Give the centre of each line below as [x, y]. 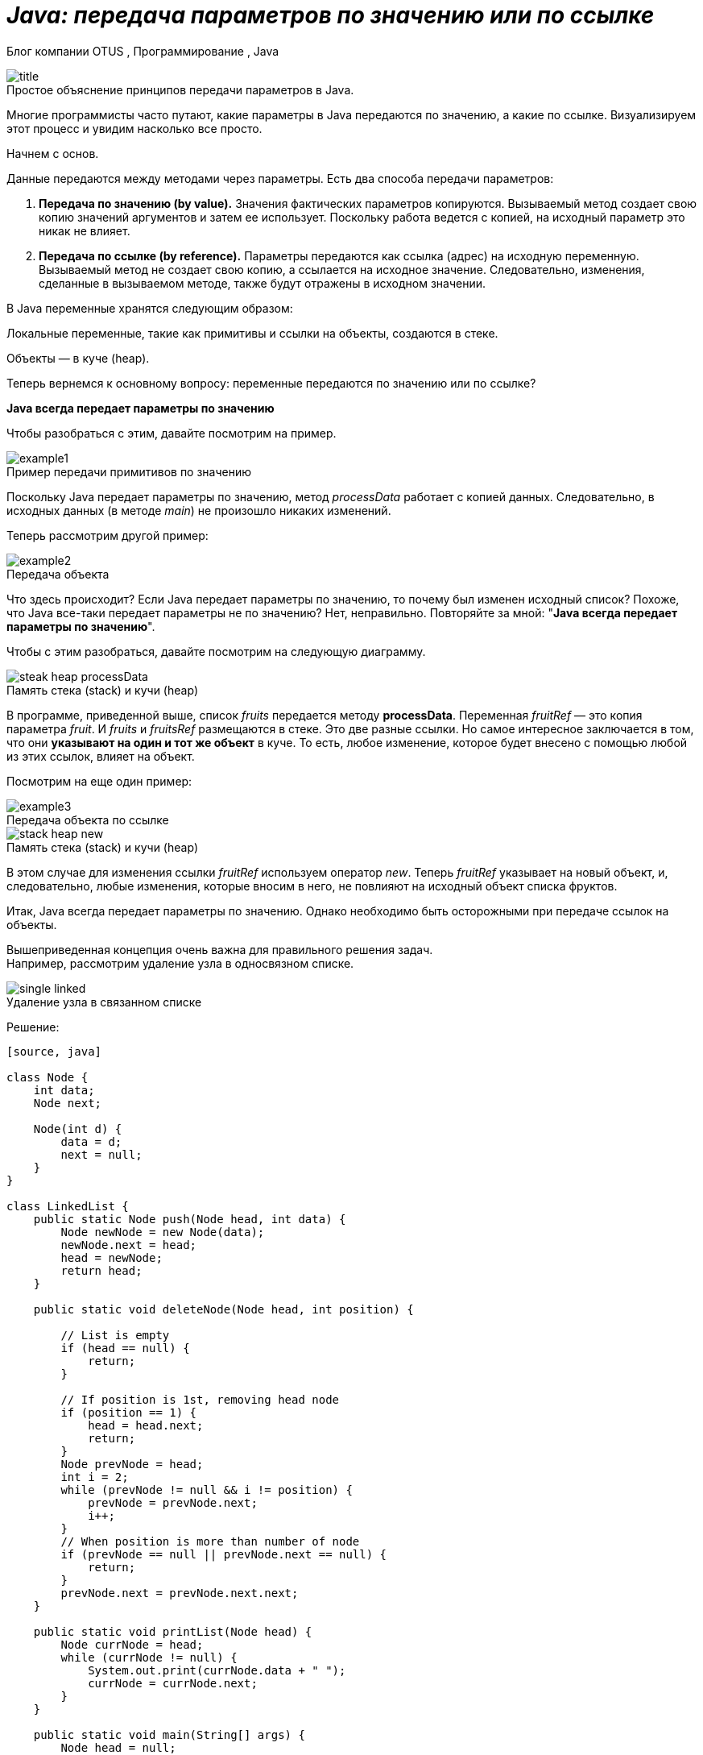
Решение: [33, 1027]
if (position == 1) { [129, 1412]
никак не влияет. [85, 230]
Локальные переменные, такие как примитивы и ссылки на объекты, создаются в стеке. [252, 333]
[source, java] [54, 1051]
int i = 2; [95, 1477]
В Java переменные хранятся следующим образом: [150, 308]
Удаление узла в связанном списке [104, 1002]
